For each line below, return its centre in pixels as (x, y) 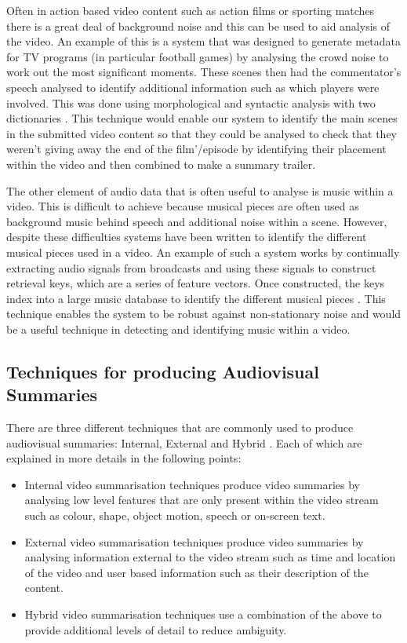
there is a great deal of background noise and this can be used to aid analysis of (198, 26)
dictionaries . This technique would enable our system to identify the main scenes (202, 118)
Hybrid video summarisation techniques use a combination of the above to (203, 614)
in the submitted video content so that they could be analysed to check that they (202, 133)
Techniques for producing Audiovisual (163, 371)
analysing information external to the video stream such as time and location (210, 557)
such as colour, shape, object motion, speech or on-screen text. (175, 515)
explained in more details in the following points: (124, 458)
